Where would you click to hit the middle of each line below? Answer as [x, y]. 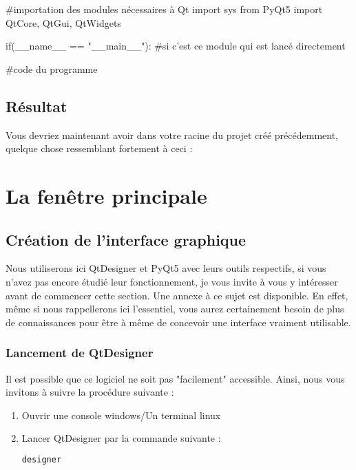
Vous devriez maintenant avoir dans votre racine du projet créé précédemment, [172, 135]
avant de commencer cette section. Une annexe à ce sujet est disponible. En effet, [177, 295]
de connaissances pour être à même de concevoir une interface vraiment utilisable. [178, 322]
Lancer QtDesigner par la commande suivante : [121, 438]
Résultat [36, 106]
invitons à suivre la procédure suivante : [90, 392]
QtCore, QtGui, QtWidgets [63, 22]
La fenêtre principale [106, 195]
